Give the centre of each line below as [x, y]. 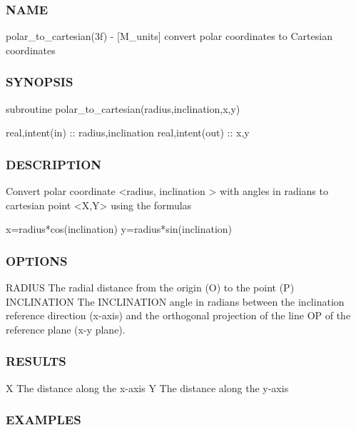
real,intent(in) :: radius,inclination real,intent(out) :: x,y [128, 132]
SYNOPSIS [40, 82]
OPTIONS [37, 260]
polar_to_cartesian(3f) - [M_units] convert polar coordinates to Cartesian [169, 36]
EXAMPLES [44, 420]
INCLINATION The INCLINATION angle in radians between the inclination [175, 301]
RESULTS [36, 361]
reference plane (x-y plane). [66, 329]
